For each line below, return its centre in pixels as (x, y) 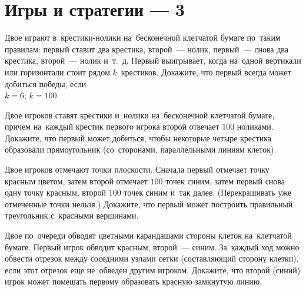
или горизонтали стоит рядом (57, 72)
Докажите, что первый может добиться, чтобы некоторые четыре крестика (138, 138)
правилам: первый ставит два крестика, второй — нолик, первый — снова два (147, 49)
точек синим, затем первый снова (225, 181)
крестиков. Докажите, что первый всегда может (206, 72)
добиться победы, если (46, 83)
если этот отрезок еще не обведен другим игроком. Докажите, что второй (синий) (153, 269)
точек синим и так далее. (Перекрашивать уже (207, 192)
